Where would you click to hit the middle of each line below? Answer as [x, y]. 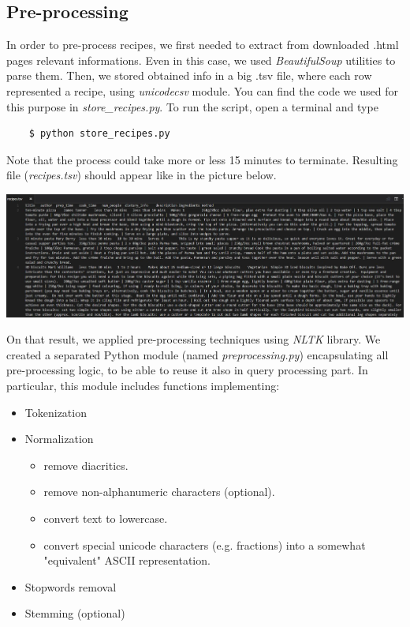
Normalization [59, 439]
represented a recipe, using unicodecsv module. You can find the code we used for [202, 90]
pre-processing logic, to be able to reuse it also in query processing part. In [187, 370]
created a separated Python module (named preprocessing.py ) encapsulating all [198, 354]
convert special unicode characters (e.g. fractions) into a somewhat [205, 544]
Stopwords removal [71, 586]
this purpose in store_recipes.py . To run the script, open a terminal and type [192, 106]
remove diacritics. [86, 465]
